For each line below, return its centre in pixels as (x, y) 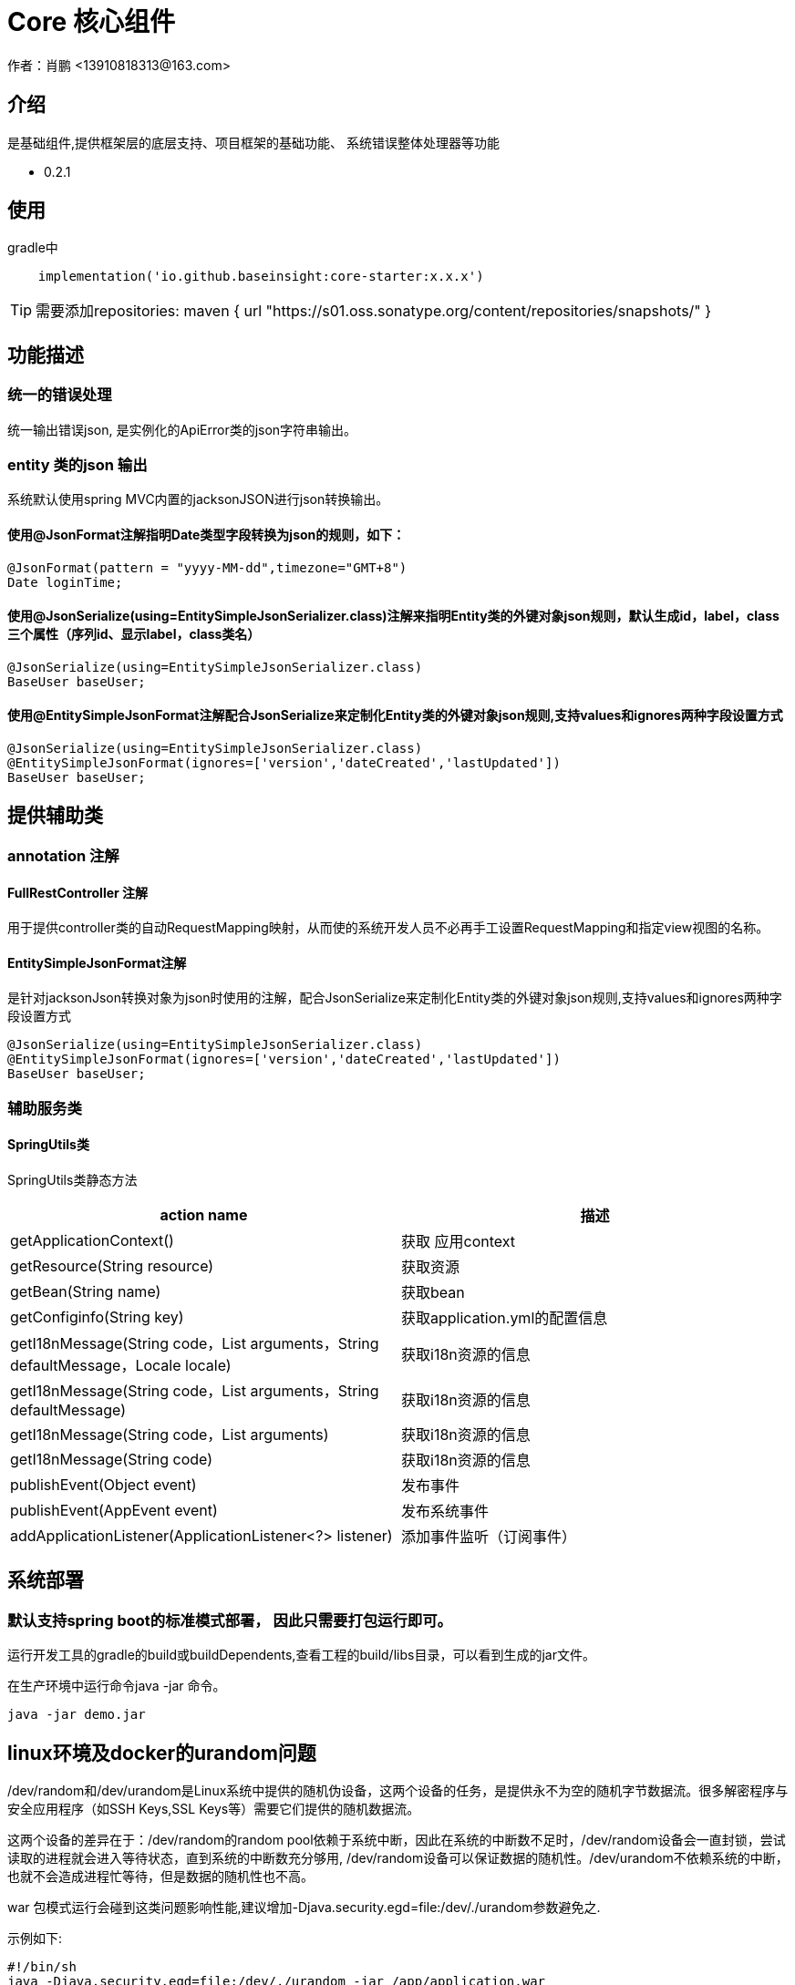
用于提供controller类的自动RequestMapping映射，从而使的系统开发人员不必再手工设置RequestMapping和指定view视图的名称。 (388, 928)
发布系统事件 (445, 1511)
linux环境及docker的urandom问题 (162, 1753)
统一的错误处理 (60, 395)
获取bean (433, 1292)
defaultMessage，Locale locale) (121, 1365)
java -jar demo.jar (77, 1715)
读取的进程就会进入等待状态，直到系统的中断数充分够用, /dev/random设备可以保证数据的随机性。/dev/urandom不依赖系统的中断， (398, 1858)
